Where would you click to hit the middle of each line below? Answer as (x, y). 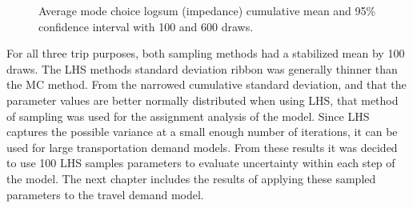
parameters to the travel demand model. (105, 194)
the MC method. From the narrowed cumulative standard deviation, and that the (206, 84)
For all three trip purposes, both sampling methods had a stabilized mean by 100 (206, 53)
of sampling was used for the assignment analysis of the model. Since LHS (188, 116)
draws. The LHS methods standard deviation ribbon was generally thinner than (202, 68)
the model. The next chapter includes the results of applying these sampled (191, 178)
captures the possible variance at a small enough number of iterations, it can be (202, 132)
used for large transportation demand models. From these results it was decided (202, 147)
